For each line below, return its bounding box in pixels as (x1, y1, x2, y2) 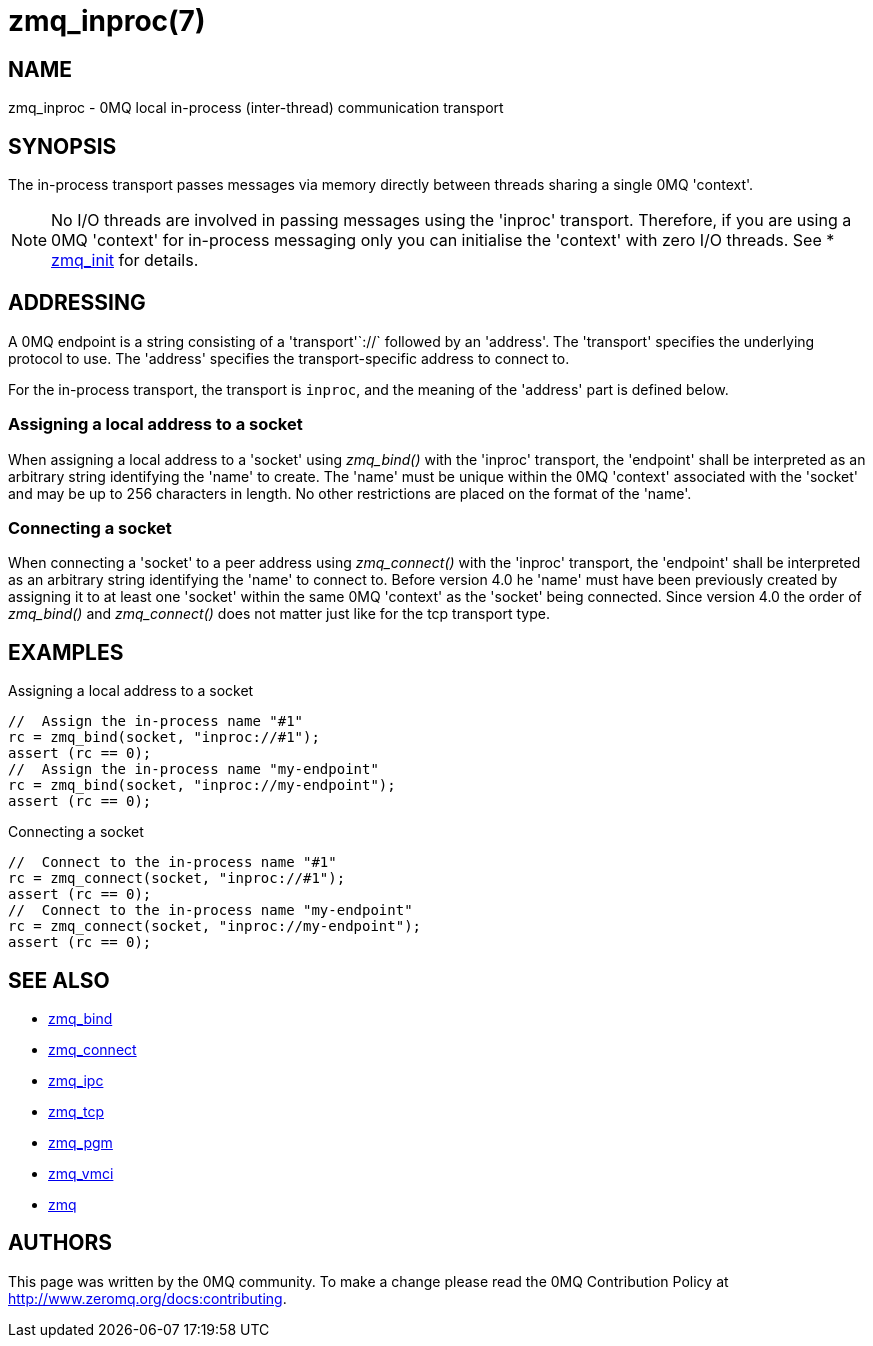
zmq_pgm (48, 1134, 113, 1152)
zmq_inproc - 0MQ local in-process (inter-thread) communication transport (8, 99, 504, 117)
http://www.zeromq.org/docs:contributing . (8, 1289, 287, 1307)
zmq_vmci (48, 1165, 114, 1183)
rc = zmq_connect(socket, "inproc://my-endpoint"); (8, 918, 422, 935)
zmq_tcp (48, 1103, 104, 1121)
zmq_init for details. (51, 250, 199, 271)
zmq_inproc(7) (8, 4, 206, 38)
